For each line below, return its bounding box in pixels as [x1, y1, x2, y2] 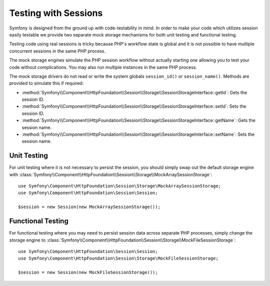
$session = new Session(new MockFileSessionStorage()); [18, 270, 158, 276]
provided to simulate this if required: [9, 80, 84, 86]
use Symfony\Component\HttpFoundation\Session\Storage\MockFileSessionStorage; [18, 256, 218, 262]
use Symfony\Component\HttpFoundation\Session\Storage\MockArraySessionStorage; [18, 183, 221, 189]
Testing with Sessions [9, 7, 103, 18]
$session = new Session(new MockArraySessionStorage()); [18, 204, 161, 210]
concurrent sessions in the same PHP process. [9, 48, 106, 54]
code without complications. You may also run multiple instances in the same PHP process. [9, 64, 197, 70]
